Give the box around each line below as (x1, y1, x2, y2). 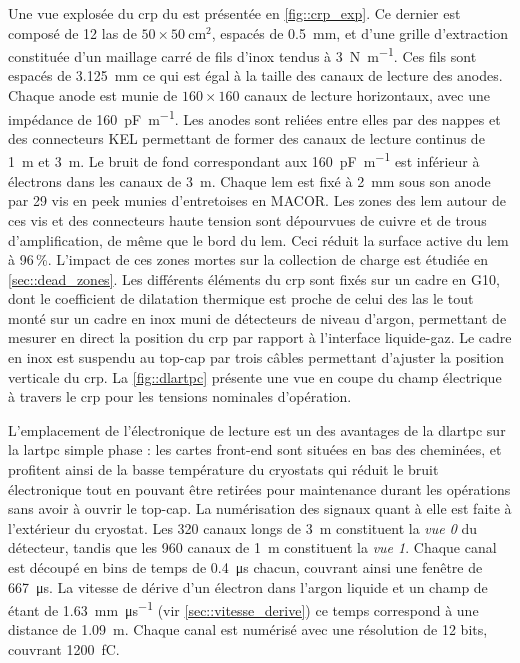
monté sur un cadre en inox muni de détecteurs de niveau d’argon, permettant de (8, 307, 507, 328)
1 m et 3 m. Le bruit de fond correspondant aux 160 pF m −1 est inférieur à (8, 148, 480, 172)
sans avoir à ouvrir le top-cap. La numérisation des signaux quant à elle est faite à (8, 498, 512, 519)
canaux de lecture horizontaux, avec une (244, 85, 490, 106)
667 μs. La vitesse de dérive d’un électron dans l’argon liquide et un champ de (8, 576, 488, 597)
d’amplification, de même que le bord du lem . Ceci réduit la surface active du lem (8, 229, 509, 250)
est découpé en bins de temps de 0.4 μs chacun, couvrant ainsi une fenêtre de (8, 557, 483, 577)
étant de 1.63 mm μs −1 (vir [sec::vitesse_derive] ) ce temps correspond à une (8, 597, 479, 620)
